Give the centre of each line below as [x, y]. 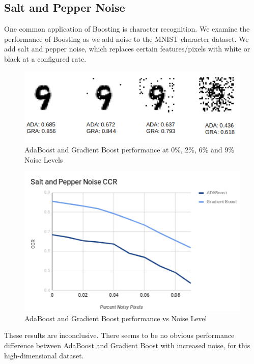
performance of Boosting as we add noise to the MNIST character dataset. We [126, 38]
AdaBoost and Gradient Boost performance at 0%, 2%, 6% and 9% [129, 150]
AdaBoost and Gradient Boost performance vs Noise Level [116, 318]
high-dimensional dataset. [44, 355]
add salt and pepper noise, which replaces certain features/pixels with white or [127, 49]
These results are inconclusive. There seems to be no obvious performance [119, 335]
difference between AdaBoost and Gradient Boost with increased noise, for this [127, 345]
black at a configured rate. [45, 58]
